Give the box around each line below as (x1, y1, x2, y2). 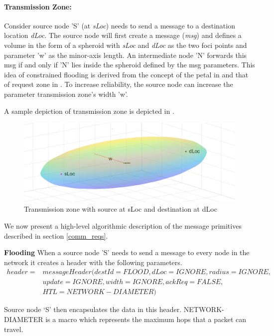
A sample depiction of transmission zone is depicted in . (4, 105, 174, 116)
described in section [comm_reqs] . (4, 230, 108, 241)
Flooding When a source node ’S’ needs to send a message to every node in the (4, 247, 250, 258)
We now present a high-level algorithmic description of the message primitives (4, 220, 242, 231)
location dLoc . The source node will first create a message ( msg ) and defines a (4, 30, 242, 40)
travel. (4, 324, 23, 334)
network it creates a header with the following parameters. (4, 257, 182, 267)
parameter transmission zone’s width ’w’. (4, 88, 128, 99)
